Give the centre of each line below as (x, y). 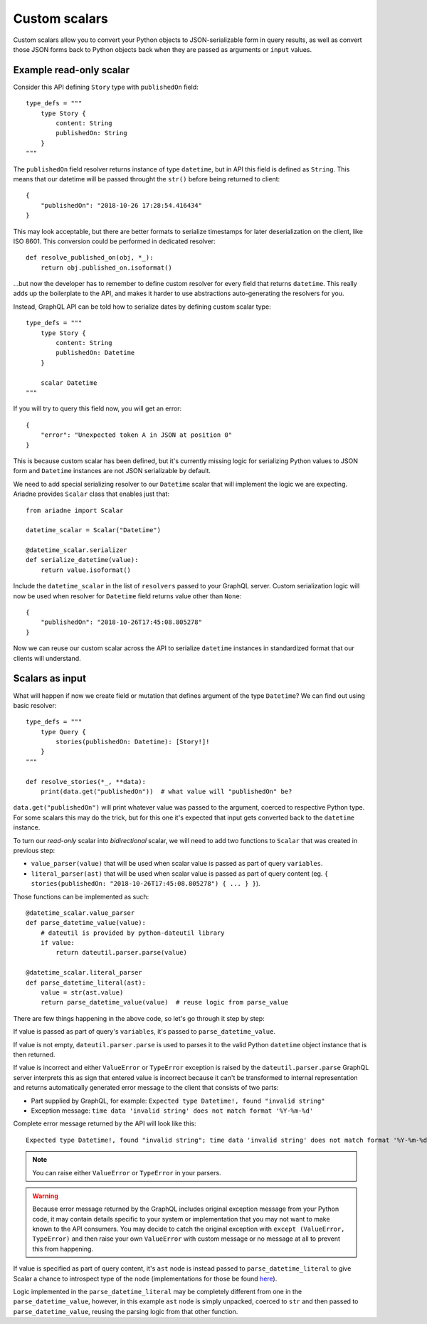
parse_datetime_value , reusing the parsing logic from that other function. (126, 1311)
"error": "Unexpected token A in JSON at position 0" (136, 435)
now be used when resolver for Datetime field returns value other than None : (127, 596)
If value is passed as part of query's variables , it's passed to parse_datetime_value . (144, 1032)
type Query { (63, 732)
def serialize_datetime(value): (82, 560)
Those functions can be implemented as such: (81, 896)
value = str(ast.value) (82, 993)
